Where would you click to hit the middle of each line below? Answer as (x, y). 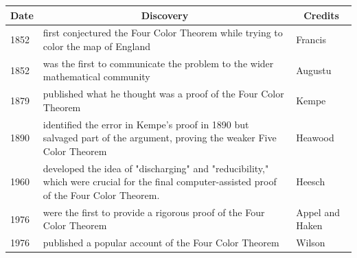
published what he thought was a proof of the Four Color (163, 94)
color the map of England (97, 46)
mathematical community (96, 77)
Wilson (311, 243)
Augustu (314, 70)
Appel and (318, 212)
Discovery (165, 15)
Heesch (311, 181)
